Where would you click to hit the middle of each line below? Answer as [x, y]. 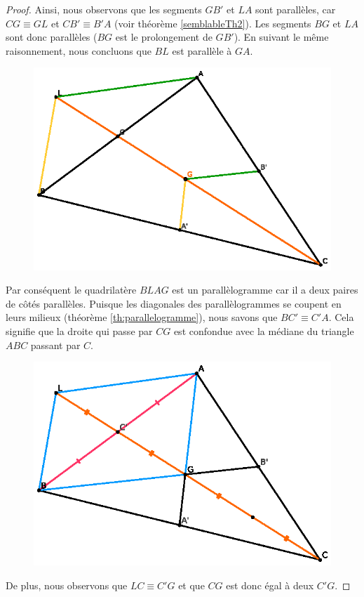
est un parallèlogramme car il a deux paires [265, 290]
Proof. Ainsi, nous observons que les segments [104, 9]
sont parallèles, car [296, 9]
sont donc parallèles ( [52, 37]
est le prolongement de [164, 37]
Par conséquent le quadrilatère [71, 290]
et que [191, 585]
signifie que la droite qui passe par [79, 330]
